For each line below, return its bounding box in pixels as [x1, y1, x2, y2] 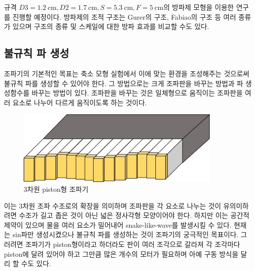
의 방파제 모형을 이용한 [163, 2, 234, 12]
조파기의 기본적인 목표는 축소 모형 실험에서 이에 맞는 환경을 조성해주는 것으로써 [4, 68, 250, 78]
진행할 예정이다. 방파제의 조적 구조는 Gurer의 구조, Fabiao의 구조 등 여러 [12, 11, 236, 22]
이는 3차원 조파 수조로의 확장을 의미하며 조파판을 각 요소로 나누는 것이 [4, 200, 221, 211]
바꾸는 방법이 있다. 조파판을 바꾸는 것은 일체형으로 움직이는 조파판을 [32, 88, 243, 98]
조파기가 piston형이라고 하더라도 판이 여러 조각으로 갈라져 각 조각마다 [25, 239, 240, 249]
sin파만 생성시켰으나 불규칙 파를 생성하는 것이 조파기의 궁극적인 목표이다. [12, 229, 239, 240]
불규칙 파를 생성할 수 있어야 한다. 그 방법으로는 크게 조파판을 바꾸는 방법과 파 [4, 78, 243, 88]
